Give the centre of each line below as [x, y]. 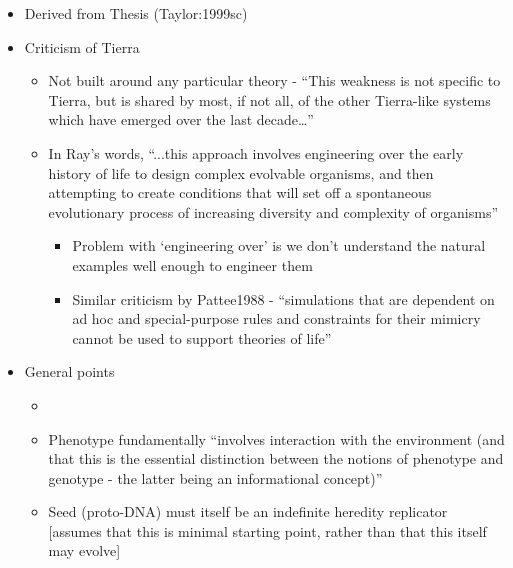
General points [69, 371]
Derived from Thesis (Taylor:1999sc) [136, 13]
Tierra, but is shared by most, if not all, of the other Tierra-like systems [269, 99]
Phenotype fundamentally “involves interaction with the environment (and [276, 438]
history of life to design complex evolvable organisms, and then [241, 172]
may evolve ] [84, 550]
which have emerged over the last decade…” [181, 119]
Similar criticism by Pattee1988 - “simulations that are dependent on [283, 298]
